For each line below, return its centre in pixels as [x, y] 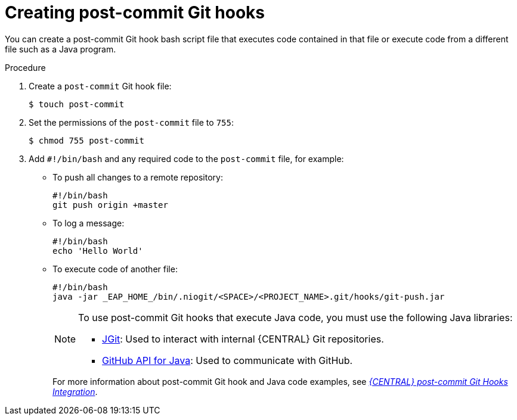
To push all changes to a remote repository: [138, 177]
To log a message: [89, 223]
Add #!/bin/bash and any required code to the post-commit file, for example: [186, 158]
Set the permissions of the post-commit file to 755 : [131, 122]
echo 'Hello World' [98, 251]
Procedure [25, 67]
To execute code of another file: [115, 269]
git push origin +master [110, 205]
